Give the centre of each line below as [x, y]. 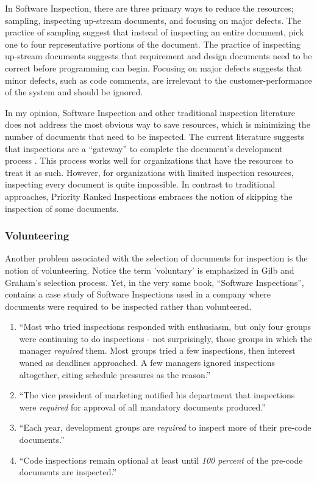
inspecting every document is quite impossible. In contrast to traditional [140, 184]
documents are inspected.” [68, 472]
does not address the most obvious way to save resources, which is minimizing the [158, 124]
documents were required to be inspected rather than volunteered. [128, 306]
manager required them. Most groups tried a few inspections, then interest [157, 350]
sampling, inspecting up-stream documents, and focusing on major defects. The [153, 20]
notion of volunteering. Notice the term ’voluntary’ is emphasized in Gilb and [150, 270]
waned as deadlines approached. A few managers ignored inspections [147, 363]
